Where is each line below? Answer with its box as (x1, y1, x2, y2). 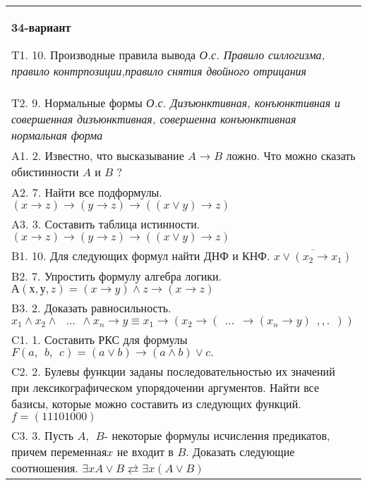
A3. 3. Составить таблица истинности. (11, 216, 200, 232)
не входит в (116, 443, 174, 460)
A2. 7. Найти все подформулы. (11, 184, 162, 200)
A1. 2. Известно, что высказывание (11, 147, 184, 164)
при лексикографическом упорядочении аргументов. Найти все (11, 379, 320, 395)
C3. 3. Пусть (11, 427, 74, 443)
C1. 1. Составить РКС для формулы (11, 331, 188, 348)
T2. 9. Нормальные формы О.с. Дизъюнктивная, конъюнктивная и (11, 94, 340, 111)
